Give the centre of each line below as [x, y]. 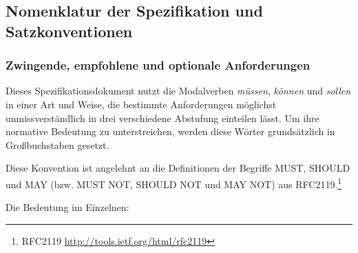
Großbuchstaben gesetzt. [57, 144]
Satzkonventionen [69, 31]
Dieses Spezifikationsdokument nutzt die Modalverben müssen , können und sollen [178, 91]
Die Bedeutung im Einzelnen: [67, 207]
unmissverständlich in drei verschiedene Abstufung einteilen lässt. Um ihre [162, 118]
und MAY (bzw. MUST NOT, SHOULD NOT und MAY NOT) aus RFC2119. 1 [174, 183]
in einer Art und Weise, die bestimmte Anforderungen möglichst [141, 104]
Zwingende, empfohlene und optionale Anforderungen [158, 65]
